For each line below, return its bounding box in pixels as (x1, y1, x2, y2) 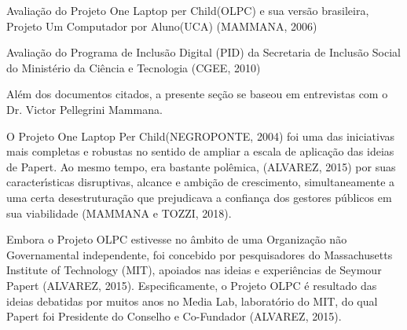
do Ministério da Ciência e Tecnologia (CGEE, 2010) (6, 59, 261, 75)
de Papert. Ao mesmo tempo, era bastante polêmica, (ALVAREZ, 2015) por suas (6, 158, 396, 174)
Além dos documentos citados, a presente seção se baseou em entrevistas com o (6, 86, 388, 102)
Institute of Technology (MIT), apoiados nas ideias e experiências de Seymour (6, 262, 382, 278)
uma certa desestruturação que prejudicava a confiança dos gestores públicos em (6, 189, 392, 205)
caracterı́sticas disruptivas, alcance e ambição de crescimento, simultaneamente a (6, 174, 395, 190)
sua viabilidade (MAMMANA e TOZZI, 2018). (6, 204, 232, 221)
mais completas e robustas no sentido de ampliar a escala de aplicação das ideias (6, 143, 394, 159)
